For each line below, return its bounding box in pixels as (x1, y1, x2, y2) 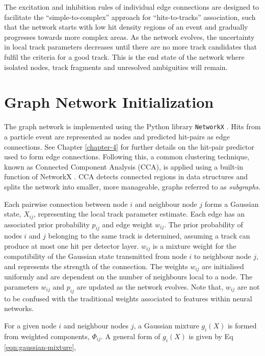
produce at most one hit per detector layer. (4, 240, 139, 251)
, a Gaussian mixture (134, 320, 199, 331)
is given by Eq (189, 330, 233, 341)
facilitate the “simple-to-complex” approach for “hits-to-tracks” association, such (4, 11, 256, 22)
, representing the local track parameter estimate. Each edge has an (34, 208, 245, 219)
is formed (227, 320, 257, 331)
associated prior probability (4, 219, 90, 229)
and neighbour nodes (63, 320, 129, 331)
